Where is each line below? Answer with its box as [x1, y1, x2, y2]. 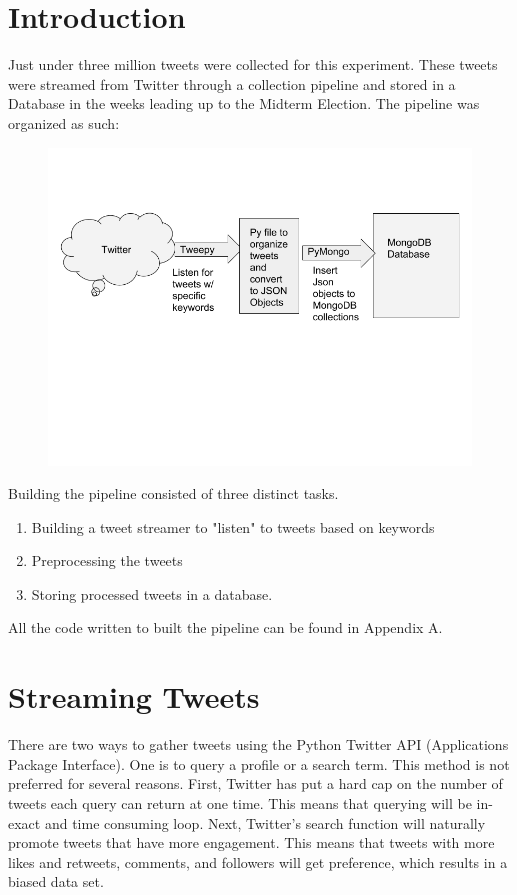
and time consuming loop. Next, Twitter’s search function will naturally [44, 812, 486, 833]
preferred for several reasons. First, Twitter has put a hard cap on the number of [8, 773, 503, 794]
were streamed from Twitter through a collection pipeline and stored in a [8, 73, 456, 94]
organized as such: [8, 112, 120, 133]
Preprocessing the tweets [31, 550, 183, 571]
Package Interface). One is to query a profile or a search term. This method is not [8, 753, 510, 774]
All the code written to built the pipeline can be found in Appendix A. [8, 617, 443, 638]
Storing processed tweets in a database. [31, 583, 273, 604]
